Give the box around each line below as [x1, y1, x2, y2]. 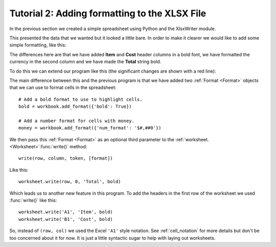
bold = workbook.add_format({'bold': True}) [18, 104, 132, 109]
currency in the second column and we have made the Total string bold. [9, 59, 162, 65]
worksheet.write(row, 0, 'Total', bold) [18, 179, 121, 185]
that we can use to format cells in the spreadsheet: [9, 84, 117, 91]
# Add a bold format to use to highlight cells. [18, 96, 143, 102]
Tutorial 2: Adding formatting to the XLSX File [9, 8, 206, 19]
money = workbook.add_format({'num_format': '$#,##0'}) [18, 125, 162, 131]
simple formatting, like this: [9, 42, 66, 48]
